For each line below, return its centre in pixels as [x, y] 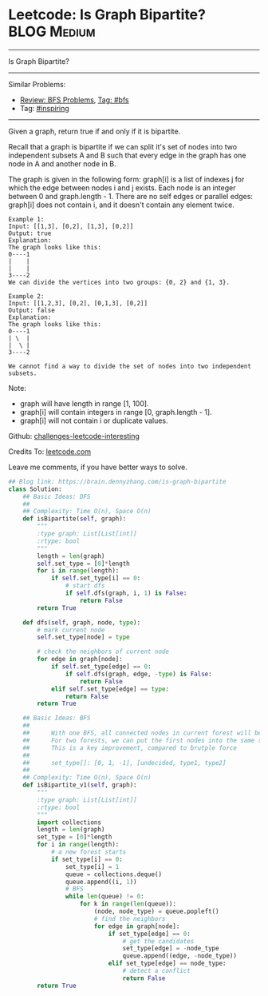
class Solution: [35, 489]
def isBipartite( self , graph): [75, 519]
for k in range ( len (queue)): [128, 904]
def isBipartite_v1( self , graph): [80, 785]
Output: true [30, 233]
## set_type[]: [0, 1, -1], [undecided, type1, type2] [124, 763]
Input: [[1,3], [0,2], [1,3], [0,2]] [71, 226]
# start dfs [85, 586]
